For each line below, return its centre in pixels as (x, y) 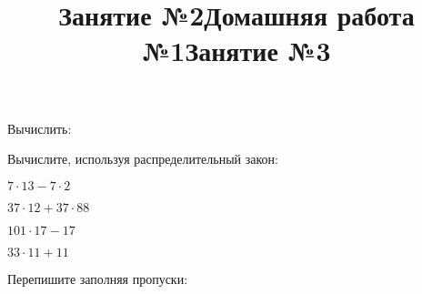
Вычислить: (40, 128)
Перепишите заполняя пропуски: (98, 278)
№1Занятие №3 (236, 51)
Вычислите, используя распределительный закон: (143, 159)
